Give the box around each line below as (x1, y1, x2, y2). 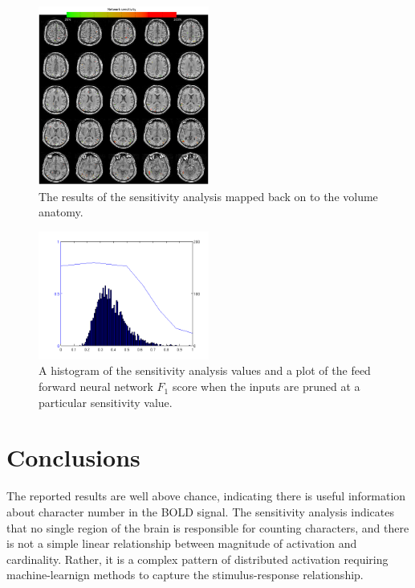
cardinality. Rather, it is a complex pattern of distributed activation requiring (6, 550, 389, 567)
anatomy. (39, 204, 83, 220)
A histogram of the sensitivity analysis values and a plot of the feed (39, 362, 371, 379)
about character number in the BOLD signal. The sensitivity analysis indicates (6, 503, 394, 520)
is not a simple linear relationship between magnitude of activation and (6, 535, 357, 552)
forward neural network (39, 378, 153, 395)
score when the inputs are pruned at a (172, 378, 360, 395)
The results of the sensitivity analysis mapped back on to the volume (39, 187, 378, 204)
